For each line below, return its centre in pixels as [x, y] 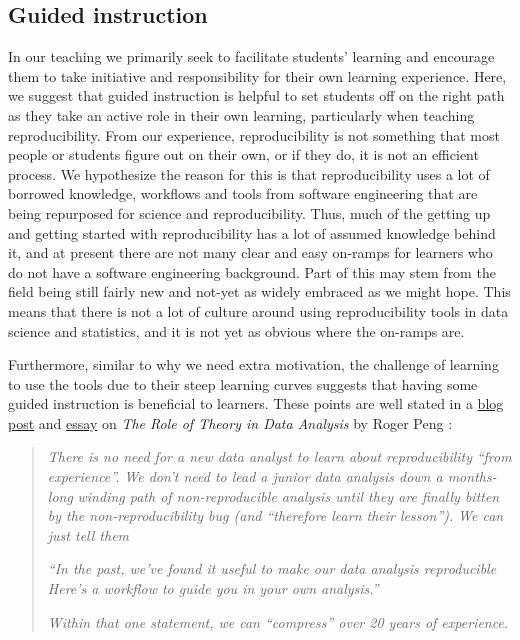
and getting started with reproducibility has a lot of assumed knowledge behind [252, 232]
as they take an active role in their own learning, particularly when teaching [241, 114]
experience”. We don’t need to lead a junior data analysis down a [245, 476]
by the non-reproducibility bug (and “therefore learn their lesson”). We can [275, 515]
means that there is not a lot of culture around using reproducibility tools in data [258, 310]
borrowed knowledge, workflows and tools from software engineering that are [243, 193]
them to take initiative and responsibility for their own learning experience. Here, [257, 75]
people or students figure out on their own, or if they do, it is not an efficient [243, 154]
